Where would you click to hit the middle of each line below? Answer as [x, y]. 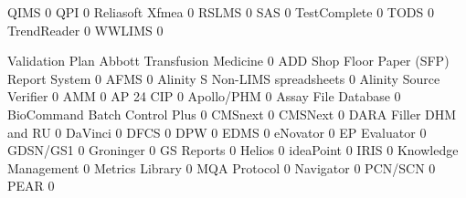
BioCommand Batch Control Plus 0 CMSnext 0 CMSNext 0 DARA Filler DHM [232, 114]
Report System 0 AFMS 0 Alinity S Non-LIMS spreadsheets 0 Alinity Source [224, 78]
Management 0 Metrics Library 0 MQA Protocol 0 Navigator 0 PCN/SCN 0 [222, 167]
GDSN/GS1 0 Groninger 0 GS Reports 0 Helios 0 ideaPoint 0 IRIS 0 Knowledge [233, 150]
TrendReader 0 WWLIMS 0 [85, 30]
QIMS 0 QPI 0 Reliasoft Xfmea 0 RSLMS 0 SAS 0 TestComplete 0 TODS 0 [221, 12]
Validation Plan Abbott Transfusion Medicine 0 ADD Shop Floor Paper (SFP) [228, 61]
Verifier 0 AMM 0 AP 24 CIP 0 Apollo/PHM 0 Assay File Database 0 [204, 96]
